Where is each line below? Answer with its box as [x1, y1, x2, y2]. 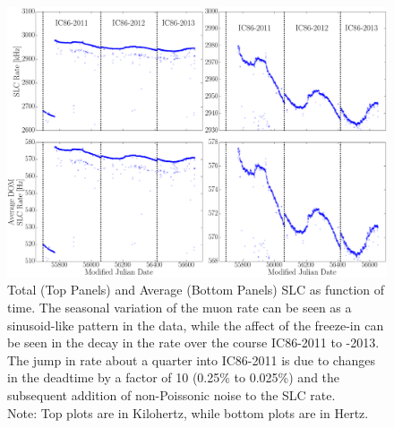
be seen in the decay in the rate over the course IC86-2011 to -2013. [7, 333, 380, 352]
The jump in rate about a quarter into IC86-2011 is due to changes [7, 350, 375, 369]
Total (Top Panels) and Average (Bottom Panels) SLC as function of [7, 280, 385, 299]
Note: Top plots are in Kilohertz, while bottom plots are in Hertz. [7, 403, 369, 422]
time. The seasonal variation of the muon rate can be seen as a [7, 298, 352, 317]
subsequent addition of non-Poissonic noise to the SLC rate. [7, 386, 336, 404]
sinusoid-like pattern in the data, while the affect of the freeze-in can [7, 315, 384, 334]
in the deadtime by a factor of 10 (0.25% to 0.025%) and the [7, 368, 340, 387]
